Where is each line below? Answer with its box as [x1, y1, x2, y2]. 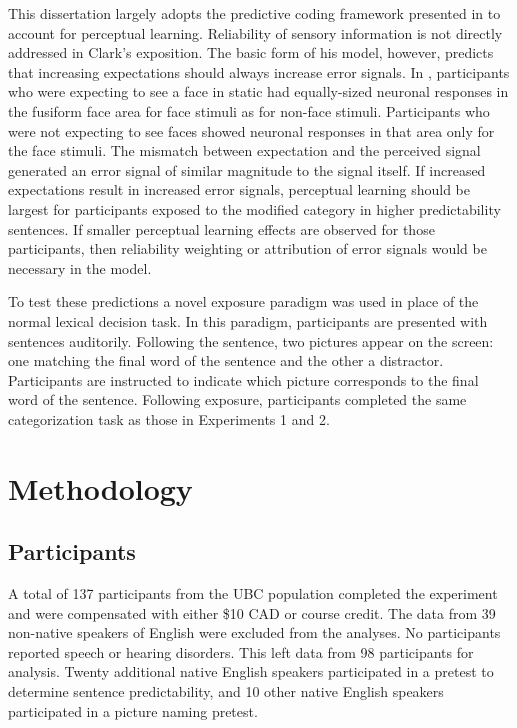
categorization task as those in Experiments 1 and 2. [8, 408, 330, 429]
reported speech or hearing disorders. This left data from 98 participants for [8, 641, 474, 662]
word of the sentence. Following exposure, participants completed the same [8, 389, 467, 410]
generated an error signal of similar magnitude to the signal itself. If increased [8, 159, 486, 180]
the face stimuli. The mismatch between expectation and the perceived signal [8, 140, 481, 161]
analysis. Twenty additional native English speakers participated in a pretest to [8, 661, 494, 682]
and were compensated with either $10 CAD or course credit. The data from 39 [8, 602, 496, 623]
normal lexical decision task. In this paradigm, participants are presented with [8, 310, 488, 331]
